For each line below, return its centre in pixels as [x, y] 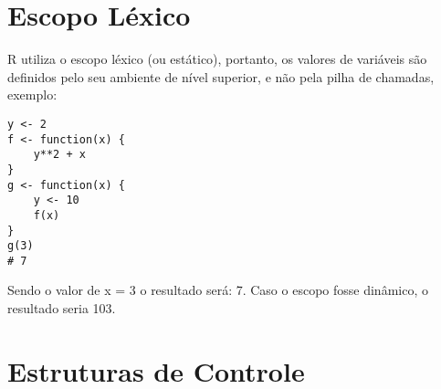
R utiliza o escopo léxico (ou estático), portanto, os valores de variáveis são [217, 59]
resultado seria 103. [62, 308]
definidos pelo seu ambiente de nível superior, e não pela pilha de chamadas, [221, 76]
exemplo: [32, 95]
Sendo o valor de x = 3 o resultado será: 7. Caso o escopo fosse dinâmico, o [218, 290]
